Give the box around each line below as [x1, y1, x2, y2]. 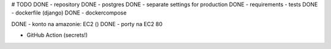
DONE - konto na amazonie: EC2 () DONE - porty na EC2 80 [11, 20, 162, 27]
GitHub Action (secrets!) [26, 31, 88, 39]
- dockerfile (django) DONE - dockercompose [11, 9, 127, 16]
